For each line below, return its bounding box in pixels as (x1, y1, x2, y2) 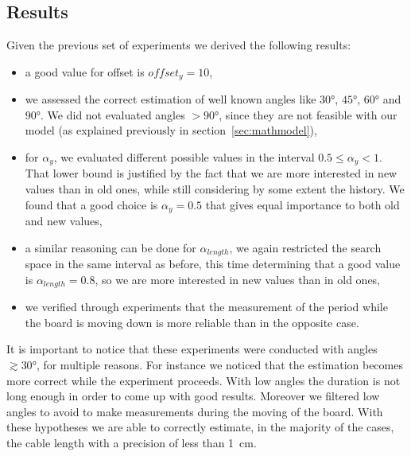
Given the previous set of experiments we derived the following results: (6, 37, 351, 53)
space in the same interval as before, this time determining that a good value (25, 255, 401, 272)
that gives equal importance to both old (205, 196, 400, 212)
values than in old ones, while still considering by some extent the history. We (25, 181, 405, 197)
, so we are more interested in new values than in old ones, (95, 271, 381, 287)
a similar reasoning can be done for (25, 239, 196, 255)
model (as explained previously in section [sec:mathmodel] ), (25, 122, 317, 138)
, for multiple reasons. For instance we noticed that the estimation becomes (36, 357, 403, 372)
